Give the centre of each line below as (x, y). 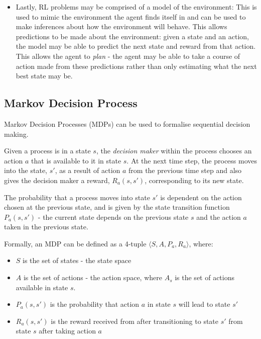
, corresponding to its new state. (194, 180)
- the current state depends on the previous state (113, 217)
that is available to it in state (76, 160)
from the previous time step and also (185, 170)
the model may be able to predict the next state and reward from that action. (136, 46)
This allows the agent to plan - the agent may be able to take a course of (128, 56)
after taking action (67, 331)
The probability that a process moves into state (77, 197)
